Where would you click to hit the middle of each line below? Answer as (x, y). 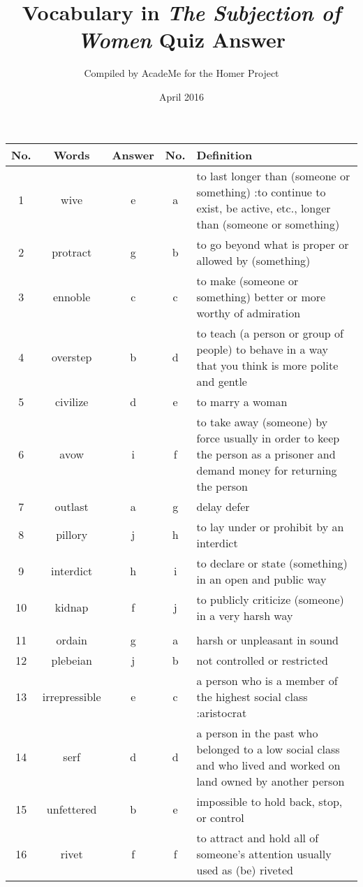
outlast (72, 506)
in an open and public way (261, 579)
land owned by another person (271, 781)
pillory (72, 534)
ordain (72, 640)
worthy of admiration (249, 312)
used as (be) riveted (245, 870)
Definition (224, 154)
